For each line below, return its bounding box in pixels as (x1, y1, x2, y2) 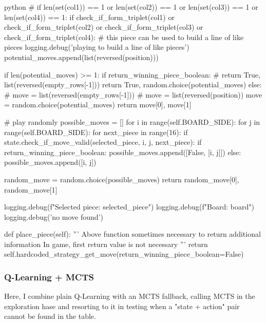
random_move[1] (4, 184, 58, 195)
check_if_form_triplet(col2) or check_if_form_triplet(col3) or (4, 22, 203, 32)
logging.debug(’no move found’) (4, 211, 103, 222)
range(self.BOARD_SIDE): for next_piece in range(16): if (4, 126, 188, 137)
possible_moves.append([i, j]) (4, 157, 97, 167)
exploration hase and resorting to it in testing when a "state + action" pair (4, 300, 240, 311)
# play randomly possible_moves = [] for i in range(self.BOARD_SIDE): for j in (4, 116, 260, 127)
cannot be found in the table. (4, 311, 96, 321)
